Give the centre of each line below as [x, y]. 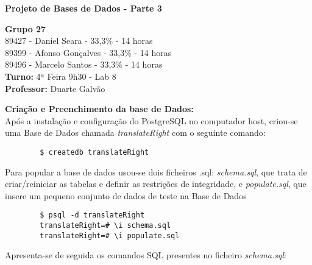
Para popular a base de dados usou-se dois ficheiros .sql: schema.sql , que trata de [156, 171]
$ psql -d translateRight [92, 215]
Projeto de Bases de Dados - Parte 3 [83, 8]
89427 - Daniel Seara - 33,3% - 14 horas [79, 41]
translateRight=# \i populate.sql [110, 235]
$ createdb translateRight [94, 152]
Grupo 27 [26, 28]
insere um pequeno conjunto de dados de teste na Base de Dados [126, 195]
